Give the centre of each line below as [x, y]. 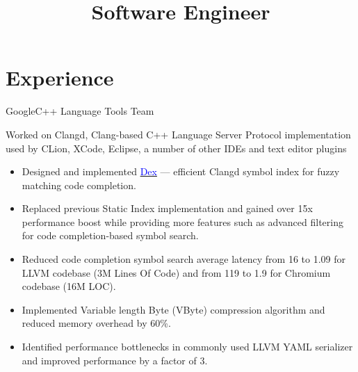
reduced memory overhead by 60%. [96, 323]
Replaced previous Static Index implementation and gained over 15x [167, 208]
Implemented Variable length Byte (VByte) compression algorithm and [173, 309]
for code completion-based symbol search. [110, 235]
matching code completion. [79, 185]
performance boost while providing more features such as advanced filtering [182, 221]
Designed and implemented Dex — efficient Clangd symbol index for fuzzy [181, 171]
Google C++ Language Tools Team [80, 111]
